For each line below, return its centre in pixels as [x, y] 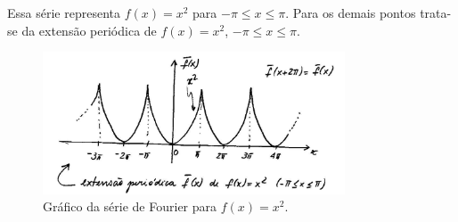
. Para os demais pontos [351, 12]
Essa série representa [64, 12]
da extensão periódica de [89, 30]
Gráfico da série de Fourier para [130, 206]
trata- [436, 12]
